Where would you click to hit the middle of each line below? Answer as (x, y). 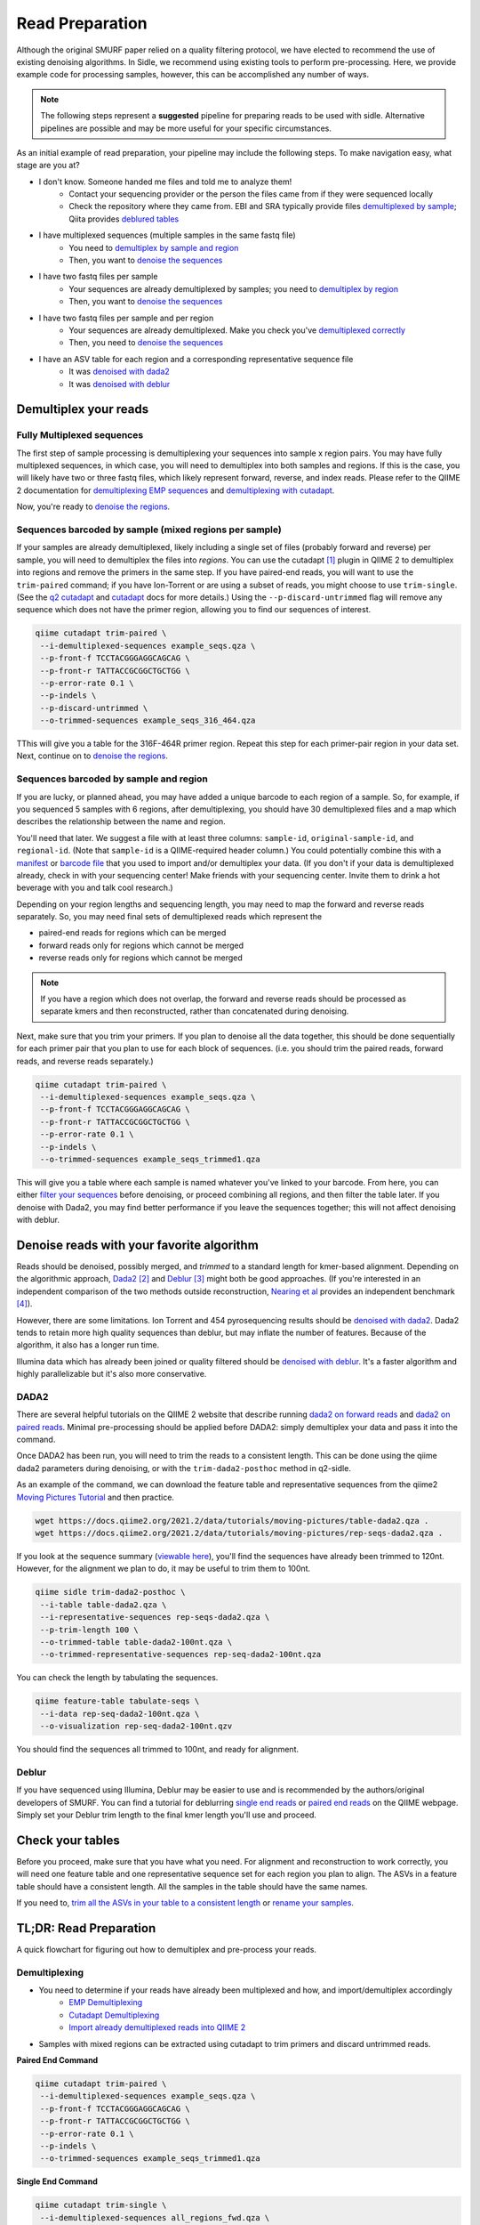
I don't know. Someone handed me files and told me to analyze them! (165, 182)
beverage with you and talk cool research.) (95, 888)
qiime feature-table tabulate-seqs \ (117, 1701)
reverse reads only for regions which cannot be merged (141, 958)
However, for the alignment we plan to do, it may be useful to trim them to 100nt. (164, 1569)
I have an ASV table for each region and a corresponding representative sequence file (196, 359)
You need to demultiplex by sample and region (154, 247)
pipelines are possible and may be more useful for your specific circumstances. (186, 128)
